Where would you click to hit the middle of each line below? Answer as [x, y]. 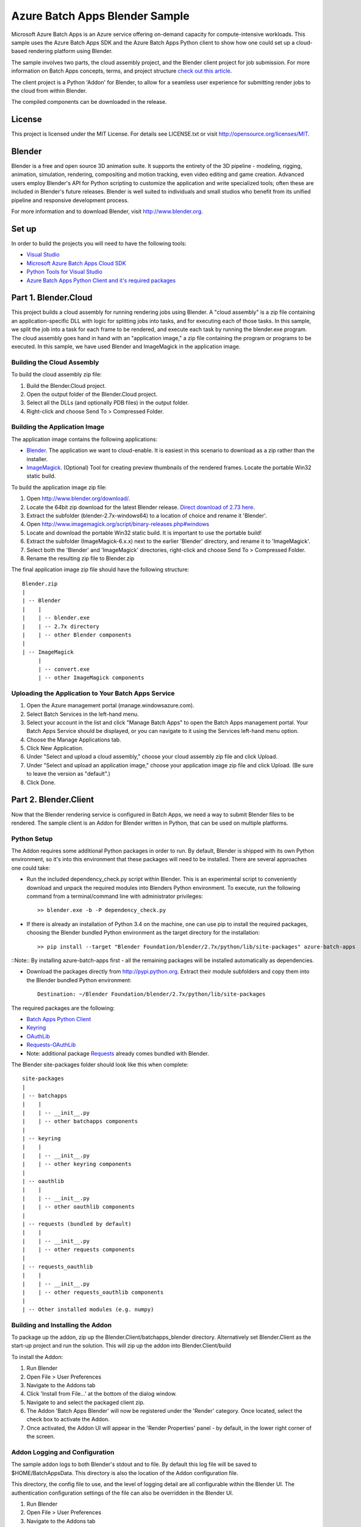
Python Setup [32, 839]
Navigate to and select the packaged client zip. [86, 1402]
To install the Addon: [37, 1357]
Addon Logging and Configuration [63, 1452]
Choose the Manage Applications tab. [74, 740]
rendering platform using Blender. [70, 51]
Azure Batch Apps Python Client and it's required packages [101, 280]
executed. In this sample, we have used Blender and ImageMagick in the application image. [126, 346]
